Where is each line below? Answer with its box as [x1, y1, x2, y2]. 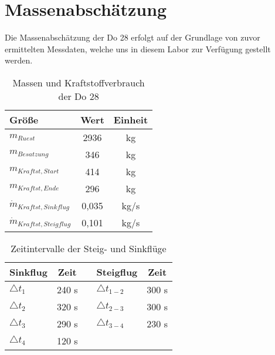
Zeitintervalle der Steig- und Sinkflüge [11, 241, 167, 255]
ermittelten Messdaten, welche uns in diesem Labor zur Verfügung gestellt [5, 42, 271, 55]
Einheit [113, 112, 148, 126]
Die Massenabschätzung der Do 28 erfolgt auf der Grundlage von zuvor [5, 31, 260, 43]
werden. [5, 54, 33, 66]
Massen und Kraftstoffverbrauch [12, 75, 145, 89]
